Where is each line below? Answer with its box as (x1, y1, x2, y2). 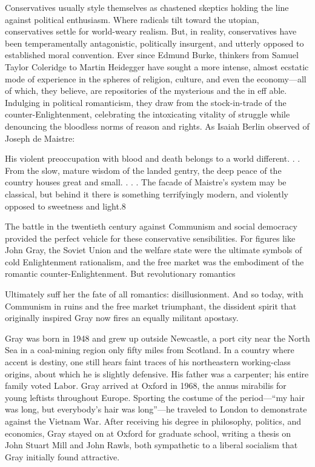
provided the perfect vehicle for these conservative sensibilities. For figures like (5, 231, 296, 244)
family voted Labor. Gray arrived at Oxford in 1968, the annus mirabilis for (5, 379, 287, 392)
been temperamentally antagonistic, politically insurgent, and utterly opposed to (5, 36, 304, 49)
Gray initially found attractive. (5, 450, 120, 463)
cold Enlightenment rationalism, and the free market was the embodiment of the (5, 255, 304, 268)
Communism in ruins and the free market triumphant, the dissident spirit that (5, 299, 297, 312)
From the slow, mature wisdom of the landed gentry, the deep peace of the (5, 164, 282, 176)
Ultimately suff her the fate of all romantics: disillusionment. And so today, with (5, 288, 303, 300)
